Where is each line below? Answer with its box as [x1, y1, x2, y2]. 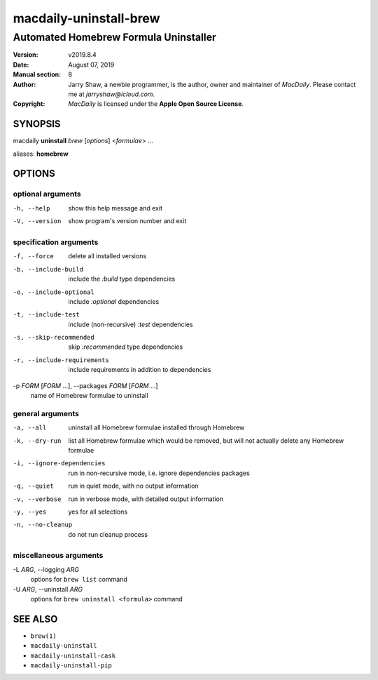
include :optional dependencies [68, 297, 160, 305]
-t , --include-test [13, 311, 80, 319]
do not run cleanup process [68, 530, 148, 538]
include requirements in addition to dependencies [68, 366, 211, 374]
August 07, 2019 [68, 60, 115, 69]
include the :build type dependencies [68, 274, 176, 284]
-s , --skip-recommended [13, 333, 94, 342]
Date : [13, 60, 29, 69]
